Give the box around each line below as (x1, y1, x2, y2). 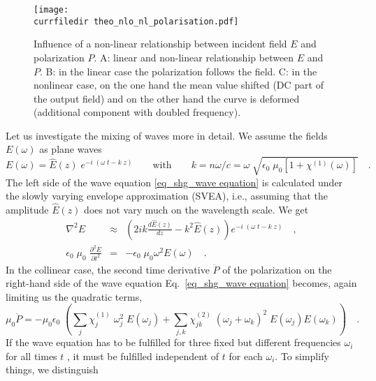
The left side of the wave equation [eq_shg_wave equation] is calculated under (6, 174, 343, 189)
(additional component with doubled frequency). (34, 105, 241, 119)
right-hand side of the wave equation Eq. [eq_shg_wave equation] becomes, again (6, 276, 357, 290)
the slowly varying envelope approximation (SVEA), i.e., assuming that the (6, 188, 328, 203)
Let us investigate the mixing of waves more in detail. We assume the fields (6, 128, 328, 142)
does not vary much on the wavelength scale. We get (84, 202, 309, 217)
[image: (34, 5, 69, 15)
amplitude (6, 202, 49, 217)
